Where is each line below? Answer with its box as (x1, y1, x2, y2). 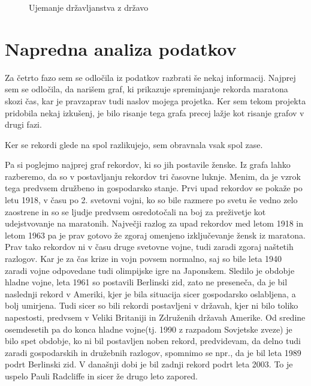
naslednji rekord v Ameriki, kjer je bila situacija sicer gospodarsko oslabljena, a (5, 287, 296, 300)
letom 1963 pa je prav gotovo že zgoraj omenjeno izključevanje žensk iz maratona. (5, 228, 306, 241)
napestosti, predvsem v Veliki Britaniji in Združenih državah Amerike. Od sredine (5, 311, 306, 323)
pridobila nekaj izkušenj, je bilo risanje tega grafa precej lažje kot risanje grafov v (5, 106, 304, 119)
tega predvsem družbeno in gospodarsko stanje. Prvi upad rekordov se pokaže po (5, 182, 303, 194)
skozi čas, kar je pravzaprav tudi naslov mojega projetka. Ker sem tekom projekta (5, 94, 306, 107)
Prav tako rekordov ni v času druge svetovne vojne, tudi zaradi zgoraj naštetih (5, 240, 294, 253)
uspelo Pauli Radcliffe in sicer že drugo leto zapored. (5, 369, 198, 382)
